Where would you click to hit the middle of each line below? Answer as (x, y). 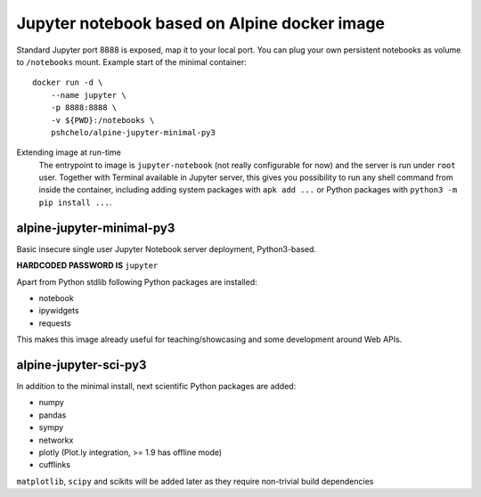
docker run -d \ (68, 83)
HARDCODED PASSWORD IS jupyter (87, 265)
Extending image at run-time (69, 152)
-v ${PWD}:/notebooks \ (102, 120)
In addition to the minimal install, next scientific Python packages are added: (156, 386)
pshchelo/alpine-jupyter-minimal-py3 (133, 132)
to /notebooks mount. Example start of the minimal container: (131, 61)
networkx (56, 440)
